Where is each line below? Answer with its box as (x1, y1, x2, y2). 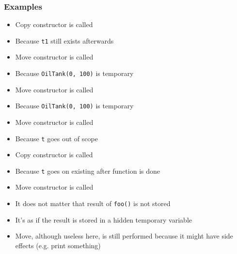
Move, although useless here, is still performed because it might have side (15, 231, 233, 241)
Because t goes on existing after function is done (15, 165, 160, 176)
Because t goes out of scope (15, 133, 98, 143)
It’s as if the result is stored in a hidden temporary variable (15, 214, 192, 224)
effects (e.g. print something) (15, 240, 101, 250)
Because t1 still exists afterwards (15, 35, 114, 45)
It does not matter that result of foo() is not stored (15, 198, 171, 209)
